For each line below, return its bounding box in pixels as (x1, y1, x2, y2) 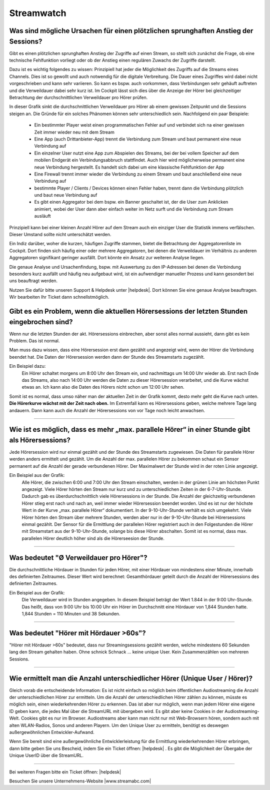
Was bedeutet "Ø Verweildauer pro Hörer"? (9, 553, 147, 562)
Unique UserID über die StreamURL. (9, 752, 83, 758)
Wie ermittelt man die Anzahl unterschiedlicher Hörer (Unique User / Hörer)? (9, 674, 252, 682)
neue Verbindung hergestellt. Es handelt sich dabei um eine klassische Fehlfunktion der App (34, 164, 224, 170)
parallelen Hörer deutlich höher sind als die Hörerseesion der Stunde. (21, 535, 164, 541)
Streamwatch (9, 8, 66, 19)
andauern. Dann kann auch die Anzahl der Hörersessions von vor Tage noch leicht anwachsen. (9, 407, 205, 413)
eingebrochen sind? (9, 318, 73, 326)
